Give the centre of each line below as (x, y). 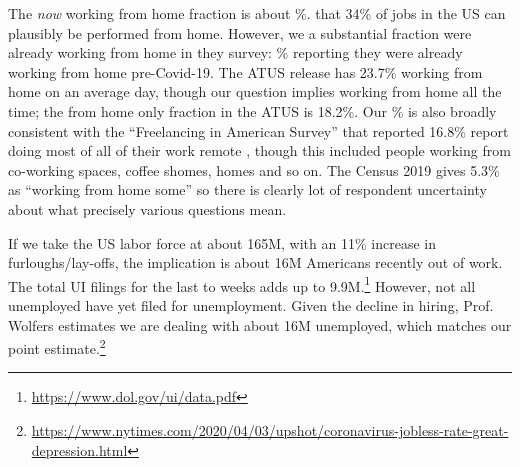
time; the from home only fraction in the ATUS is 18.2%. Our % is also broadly (252, 110)
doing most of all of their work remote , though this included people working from (259, 150)
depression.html (79, 449)
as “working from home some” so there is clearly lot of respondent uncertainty (247, 189)
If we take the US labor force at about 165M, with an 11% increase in (222, 242)
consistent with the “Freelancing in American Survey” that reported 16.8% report (258, 130)
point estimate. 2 (57, 346)
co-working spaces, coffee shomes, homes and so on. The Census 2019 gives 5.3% (254, 169)
